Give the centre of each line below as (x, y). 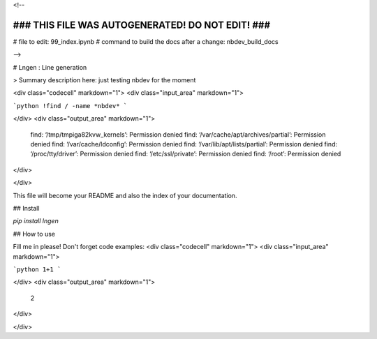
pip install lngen (36, 221)
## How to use (34, 234)
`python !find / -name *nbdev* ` (70, 106)
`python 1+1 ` (37, 269)
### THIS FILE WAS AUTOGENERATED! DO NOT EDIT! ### (142, 25)
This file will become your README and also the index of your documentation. (125, 195)
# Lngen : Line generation (50, 67)
